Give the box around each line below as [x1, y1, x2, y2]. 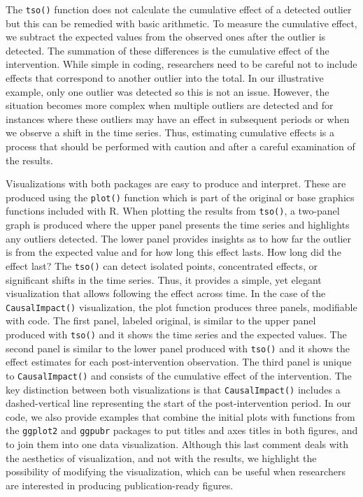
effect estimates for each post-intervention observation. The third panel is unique [6, 354, 352, 369]
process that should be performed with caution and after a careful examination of [6, 139, 355, 153]
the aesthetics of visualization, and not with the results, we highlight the [6, 450, 317, 465]
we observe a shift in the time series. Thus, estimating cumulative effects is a [6, 125, 334, 140]
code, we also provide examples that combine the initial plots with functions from [6, 409, 355, 424]
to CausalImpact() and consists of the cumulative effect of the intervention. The [6, 368, 352, 382]
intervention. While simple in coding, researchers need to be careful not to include [6, 57, 357, 71]
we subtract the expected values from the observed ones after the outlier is [6, 29, 326, 44]
